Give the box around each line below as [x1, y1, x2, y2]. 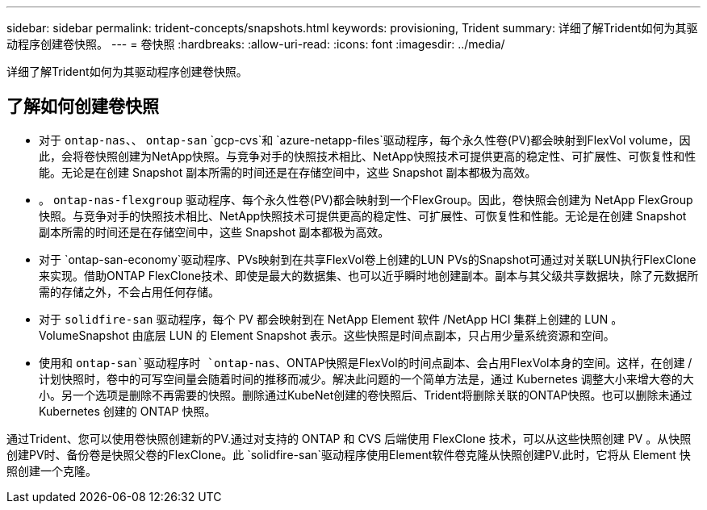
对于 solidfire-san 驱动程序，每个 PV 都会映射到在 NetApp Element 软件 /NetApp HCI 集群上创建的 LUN [39, 311, 609, 326]
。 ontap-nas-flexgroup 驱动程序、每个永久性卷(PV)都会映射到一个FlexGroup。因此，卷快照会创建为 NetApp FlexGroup [39, 192, 693, 207]
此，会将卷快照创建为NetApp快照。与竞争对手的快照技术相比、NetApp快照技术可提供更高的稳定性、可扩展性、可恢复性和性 [39, 148, 697, 163]
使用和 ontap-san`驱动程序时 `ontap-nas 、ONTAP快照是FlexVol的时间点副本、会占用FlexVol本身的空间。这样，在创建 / [39, 355, 692, 370]
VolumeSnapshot [39, 328, 129, 342]
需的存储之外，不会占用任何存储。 [39, 284, 220, 299]
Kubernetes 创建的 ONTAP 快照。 [39, 403, 216, 418]
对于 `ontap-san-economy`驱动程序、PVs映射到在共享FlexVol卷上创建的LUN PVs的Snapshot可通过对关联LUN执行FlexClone [39, 252, 697, 266]
